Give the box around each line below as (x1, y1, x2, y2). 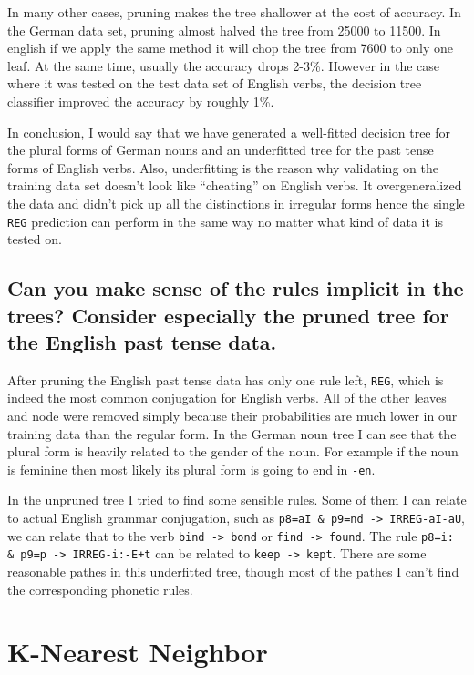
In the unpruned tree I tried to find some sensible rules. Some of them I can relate (7, 490, 467, 509)
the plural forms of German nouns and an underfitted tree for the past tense (7, 140, 434, 159)
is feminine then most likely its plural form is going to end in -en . (7, 459, 376, 478)
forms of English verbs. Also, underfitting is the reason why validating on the (7, 158, 438, 177)
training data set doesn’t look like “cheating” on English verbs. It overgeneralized (7, 176, 462, 195)
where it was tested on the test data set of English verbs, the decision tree (7, 74, 422, 93)
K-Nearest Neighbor (7, 633, 268, 670)
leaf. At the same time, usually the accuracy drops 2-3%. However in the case (7, 56, 440, 75)
